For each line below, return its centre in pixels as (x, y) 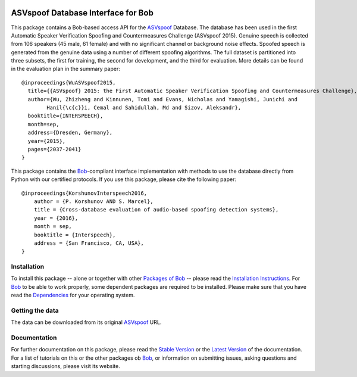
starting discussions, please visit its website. (65, 366)
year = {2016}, (56, 218)
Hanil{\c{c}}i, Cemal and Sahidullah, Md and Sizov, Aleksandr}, (144, 108)
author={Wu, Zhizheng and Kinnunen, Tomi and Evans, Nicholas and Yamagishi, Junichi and (162, 99)
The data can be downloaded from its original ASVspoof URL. (86, 322)
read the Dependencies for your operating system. (73, 295)
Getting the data (35, 310)
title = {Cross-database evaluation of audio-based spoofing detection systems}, (156, 210)
